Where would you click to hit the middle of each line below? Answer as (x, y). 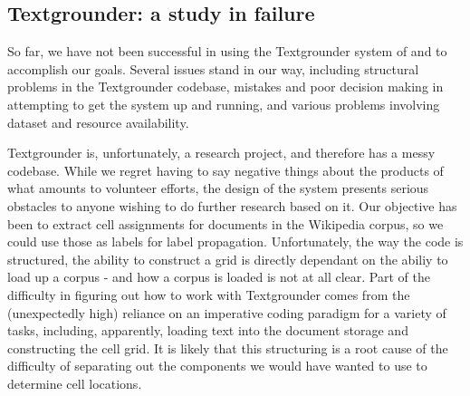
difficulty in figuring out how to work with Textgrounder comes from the (209, 294)
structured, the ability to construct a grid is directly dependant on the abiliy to (228, 259)
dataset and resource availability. (98, 122)
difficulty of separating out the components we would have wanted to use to (217, 366)
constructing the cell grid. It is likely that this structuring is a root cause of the (228, 348)
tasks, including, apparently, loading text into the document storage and (208, 330)
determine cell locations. (75, 383)
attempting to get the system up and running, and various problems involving (224, 104)
